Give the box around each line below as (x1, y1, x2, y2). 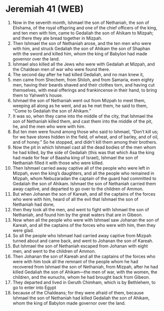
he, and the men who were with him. (12, 123, 86, 129)
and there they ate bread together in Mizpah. (12, 35, 103, 41)
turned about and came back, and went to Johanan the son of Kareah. (12, 238, 154, 244)
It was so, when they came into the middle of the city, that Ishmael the (12, 113, 153, 119)
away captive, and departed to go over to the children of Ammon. (12, 186, 144, 192)
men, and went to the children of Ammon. (12, 248, 96, 254)
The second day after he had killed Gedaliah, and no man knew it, (12, 71, 144, 77)
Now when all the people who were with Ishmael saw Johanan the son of (12, 217, 160, 223)
